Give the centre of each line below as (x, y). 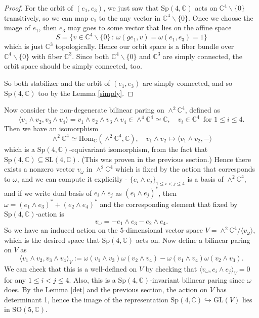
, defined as (203, 110)
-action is (50, 214)
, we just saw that (131, 8)
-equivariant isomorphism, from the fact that (138, 149)
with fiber (47, 56)
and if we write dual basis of (48, 193)
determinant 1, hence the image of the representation (86, 299)
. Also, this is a (92, 279)
